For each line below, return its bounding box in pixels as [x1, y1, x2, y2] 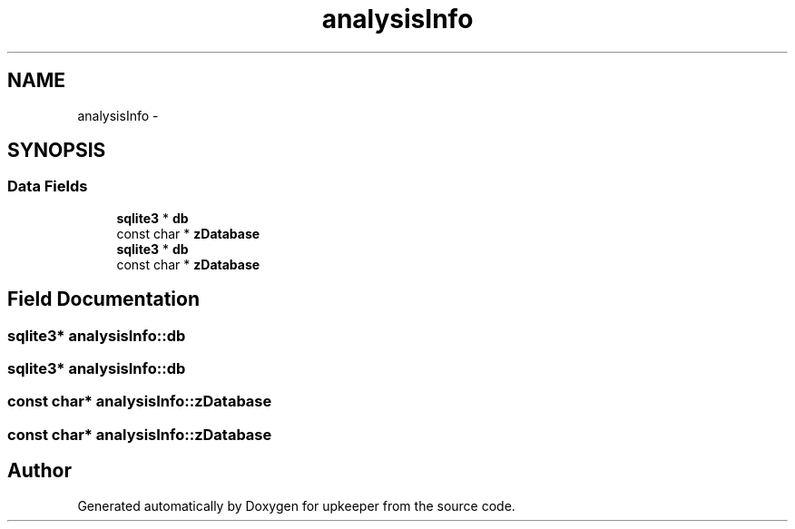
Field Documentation [7, 288, 200, 311]
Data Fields [7, 177, 88, 196]
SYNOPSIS [7, 139, 106, 162]
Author [7, 459, 72, 483]
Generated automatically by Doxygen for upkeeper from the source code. [77, 497, 515, 514]
